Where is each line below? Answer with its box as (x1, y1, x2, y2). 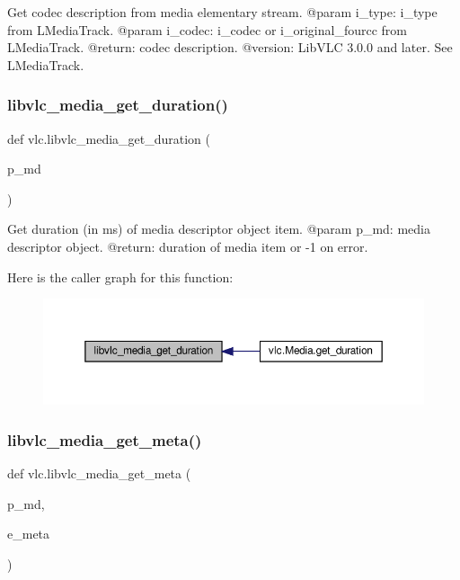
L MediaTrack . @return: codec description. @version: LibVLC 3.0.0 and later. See (7, 38, 453, 57)
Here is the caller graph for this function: (7, 267, 234, 286)
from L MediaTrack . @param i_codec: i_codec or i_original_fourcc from (7, 20, 408, 39)
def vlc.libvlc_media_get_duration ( (7, 129, 211, 147)
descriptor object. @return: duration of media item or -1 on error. (7, 236, 368, 255)
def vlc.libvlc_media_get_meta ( (7, 464, 191, 483)
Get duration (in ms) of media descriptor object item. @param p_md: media (7, 219, 430, 238)
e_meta (7, 524, 50, 543)
